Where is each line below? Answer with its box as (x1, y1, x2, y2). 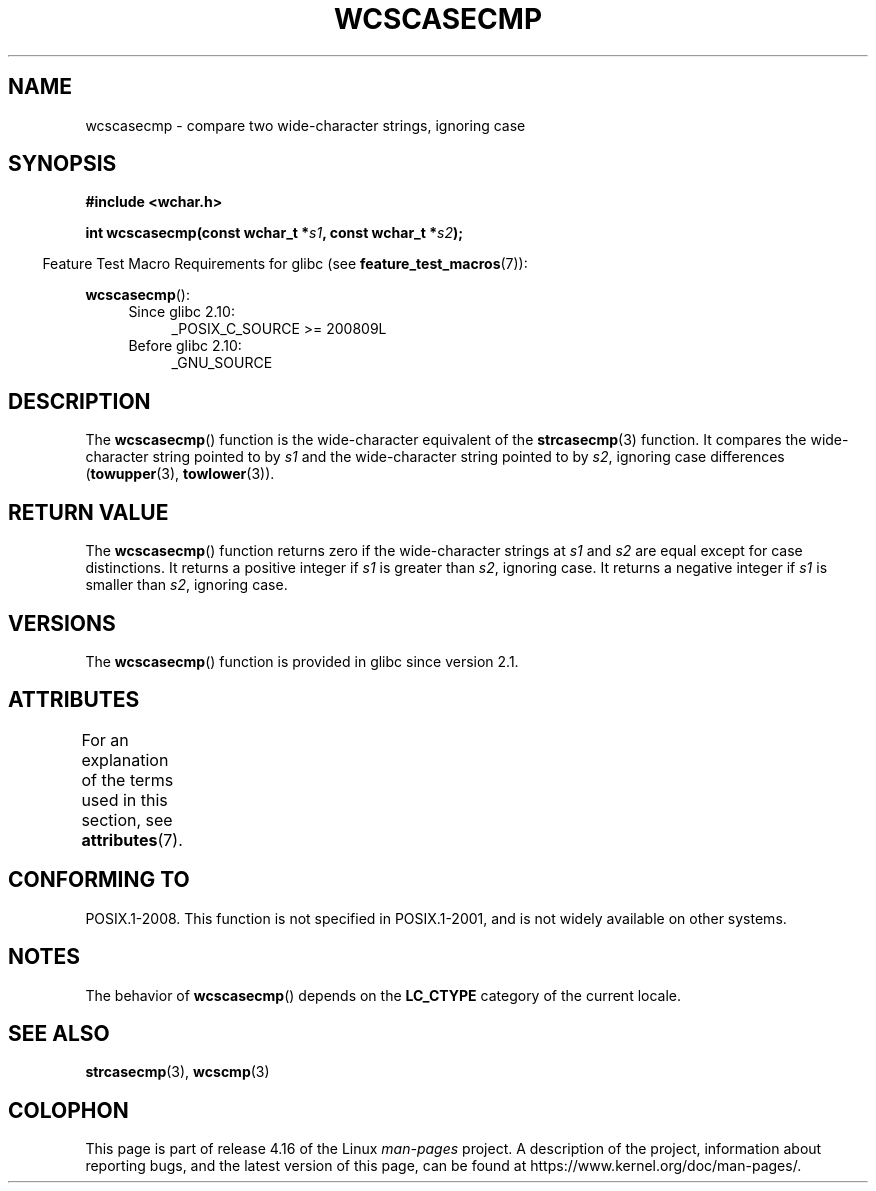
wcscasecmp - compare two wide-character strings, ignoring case (85, 116, 526, 134)
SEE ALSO (8, 1020, 110, 1046)
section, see (81, 809, 173, 830)
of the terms (81, 769, 174, 790)
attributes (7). (81, 829, 183, 850)
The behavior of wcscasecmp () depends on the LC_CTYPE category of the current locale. (85, 986, 682, 1004)
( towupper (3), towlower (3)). (85, 465, 275, 483)
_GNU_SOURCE (171, 354, 273, 372)
